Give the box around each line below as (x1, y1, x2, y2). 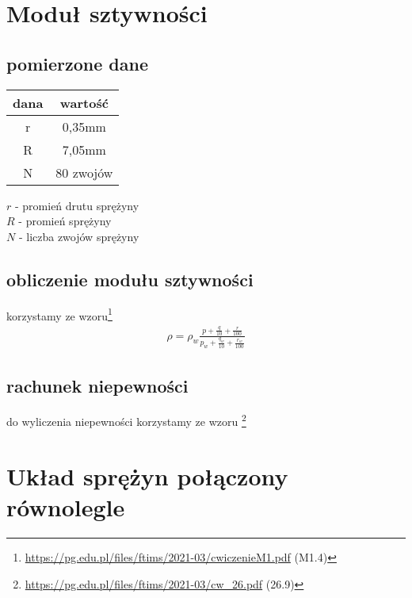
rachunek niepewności (6, 373, 189, 397)
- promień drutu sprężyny (14, 197, 139, 213)
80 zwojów (55, 163, 113, 182)
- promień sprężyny (18, 213, 112, 229)
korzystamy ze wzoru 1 (6, 305, 113, 324)
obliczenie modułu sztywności (6, 266, 254, 291)
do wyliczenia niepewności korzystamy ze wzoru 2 (6, 411, 246, 430)
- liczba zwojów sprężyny (18, 228, 139, 244)
